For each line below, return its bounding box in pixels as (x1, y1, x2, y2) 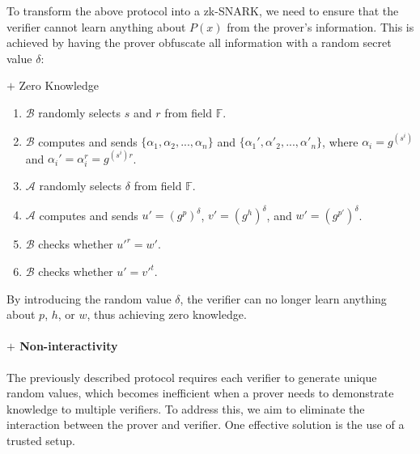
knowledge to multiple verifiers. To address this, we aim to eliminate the (6, 400, 365, 417)
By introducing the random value (6, 290, 172, 307)
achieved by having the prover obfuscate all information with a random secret (6, 34, 392, 51)
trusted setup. (6, 431, 75, 448)
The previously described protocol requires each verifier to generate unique (6, 368, 377, 385)
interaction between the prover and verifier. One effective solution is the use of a (6, 416, 405, 433)
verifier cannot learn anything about (6, 18, 186, 35)
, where (322, 133, 358, 150)
